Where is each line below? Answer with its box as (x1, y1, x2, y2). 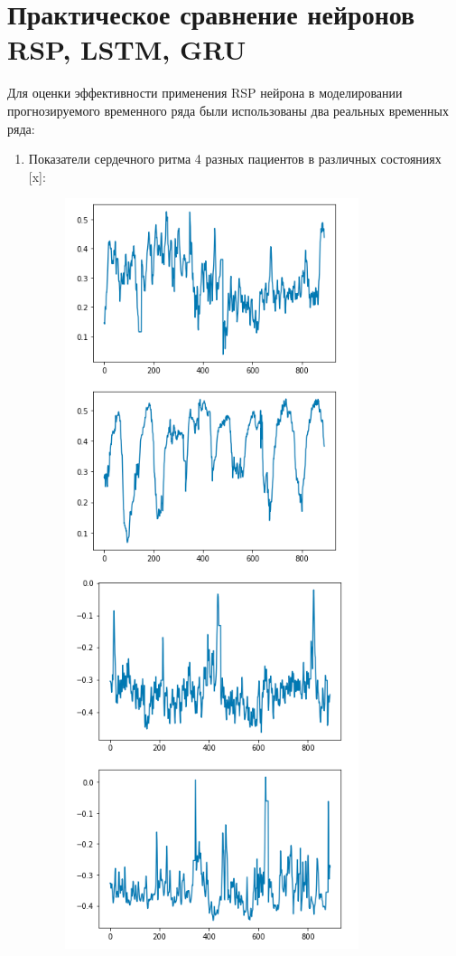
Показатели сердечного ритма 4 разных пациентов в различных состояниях (28, 149, 442, 168)
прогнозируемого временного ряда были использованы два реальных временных (7, 100, 449, 119)
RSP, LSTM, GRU (7, 31, 247, 68)
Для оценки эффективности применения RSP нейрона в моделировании (7, 83, 403, 102)
